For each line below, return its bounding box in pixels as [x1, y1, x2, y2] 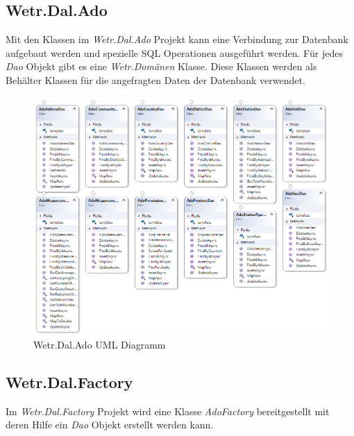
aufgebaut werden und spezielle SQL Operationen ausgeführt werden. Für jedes [6, 45, 343, 60]
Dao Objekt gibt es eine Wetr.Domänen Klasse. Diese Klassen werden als [6, 59, 317, 74]
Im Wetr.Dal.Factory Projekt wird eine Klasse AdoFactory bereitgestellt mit [6, 403, 330, 418]
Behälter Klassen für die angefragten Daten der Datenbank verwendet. [6, 72, 305, 87]
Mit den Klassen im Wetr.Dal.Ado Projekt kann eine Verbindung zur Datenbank [6, 32, 348, 47]
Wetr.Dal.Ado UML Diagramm [33, 337, 166, 351]
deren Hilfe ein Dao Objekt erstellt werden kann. [6, 417, 214, 432]
